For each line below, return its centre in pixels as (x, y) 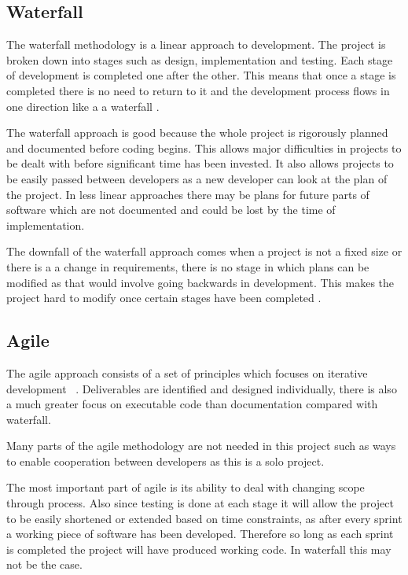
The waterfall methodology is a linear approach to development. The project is (196, 44)
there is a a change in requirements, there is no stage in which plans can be (188, 266)
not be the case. (44, 564)
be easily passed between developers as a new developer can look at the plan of (197, 178)
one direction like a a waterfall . (83, 106)
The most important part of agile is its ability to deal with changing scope (186, 487)
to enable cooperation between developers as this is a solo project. (165, 461)
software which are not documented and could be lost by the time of (171, 210)
